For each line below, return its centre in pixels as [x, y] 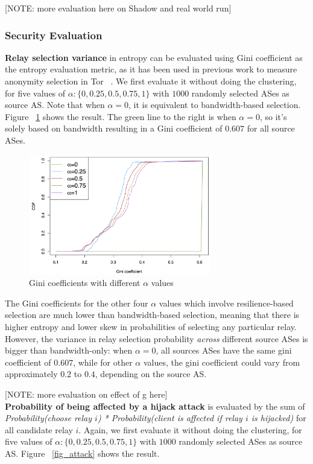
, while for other [103, 362]
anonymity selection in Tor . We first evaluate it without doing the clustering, [151, 81]
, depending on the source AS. [151, 374]
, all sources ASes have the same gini [224, 350]
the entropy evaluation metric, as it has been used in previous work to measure [151, 69]
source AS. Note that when [55, 105]
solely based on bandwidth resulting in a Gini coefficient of [114, 128]
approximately [31, 374]
